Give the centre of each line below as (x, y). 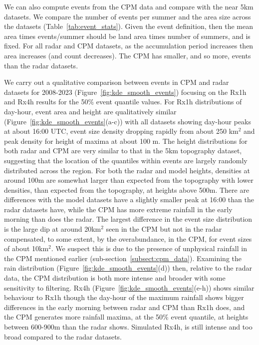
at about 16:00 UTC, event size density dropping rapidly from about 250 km (121, 131)
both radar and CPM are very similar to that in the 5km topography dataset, (123, 151)
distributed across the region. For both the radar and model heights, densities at (127, 170)
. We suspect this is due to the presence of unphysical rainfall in (149, 248)
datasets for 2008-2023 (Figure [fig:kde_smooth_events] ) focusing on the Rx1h (125, 92)
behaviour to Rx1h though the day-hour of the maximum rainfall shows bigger (124, 297)
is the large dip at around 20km (53, 229)
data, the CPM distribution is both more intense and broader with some (115, 278)
